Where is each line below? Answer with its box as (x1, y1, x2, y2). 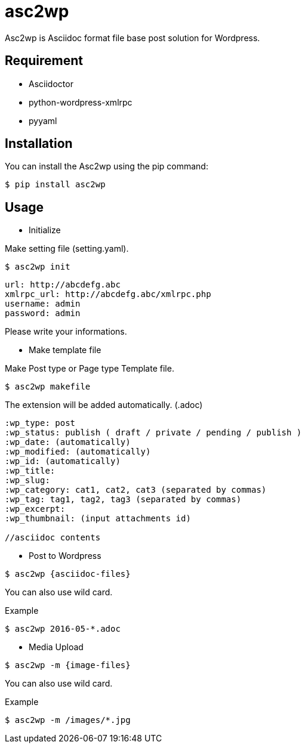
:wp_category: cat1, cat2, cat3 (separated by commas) (5, 485, 267, 495)
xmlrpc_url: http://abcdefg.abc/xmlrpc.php (5, 289, 211, 299)
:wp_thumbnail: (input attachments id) (5, 514, 191, 524)
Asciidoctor (29, 78, 73, 89)
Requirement (5, 53, 84, 69)
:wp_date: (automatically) (5, 437, 131, 447)
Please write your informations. (5, 326, 127, 337)
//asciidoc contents (5, 533, 101, 543)
